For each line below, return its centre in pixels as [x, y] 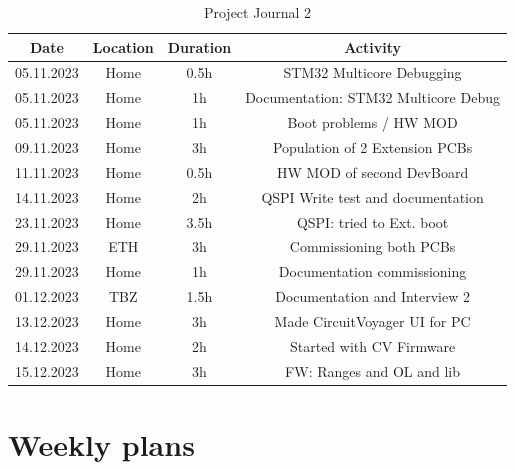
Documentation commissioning [372, 271]
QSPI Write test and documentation [372, 196]
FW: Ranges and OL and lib [373, 370]
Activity [372, 46]
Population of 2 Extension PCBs [372, 146]
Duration [199, 46]
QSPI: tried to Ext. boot [372, 221]
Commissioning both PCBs [372, 246]
